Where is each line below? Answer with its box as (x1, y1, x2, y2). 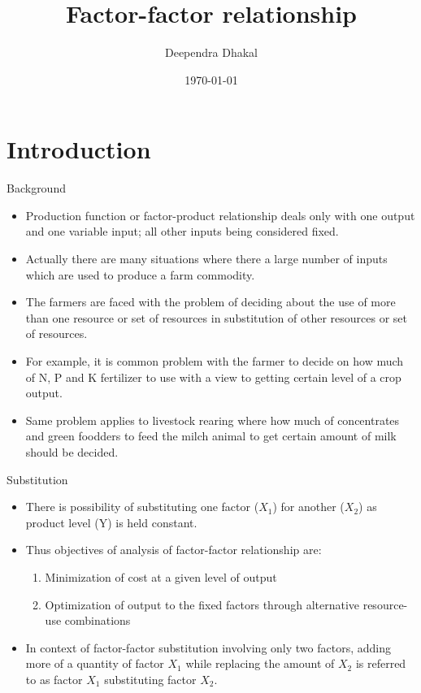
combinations (64, 612, 131, 629)
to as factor (25, 670, 83, 687)
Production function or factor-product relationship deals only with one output (25, 206, 415, 223)
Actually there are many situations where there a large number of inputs (25, 250, 388, 267)
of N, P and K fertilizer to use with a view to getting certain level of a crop (25, 368, 401, 385)
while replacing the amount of (185, 655, 335, 672)
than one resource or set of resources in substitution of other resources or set (25, 309, 408, 326)
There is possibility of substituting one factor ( (25, 498, 259, 515)
